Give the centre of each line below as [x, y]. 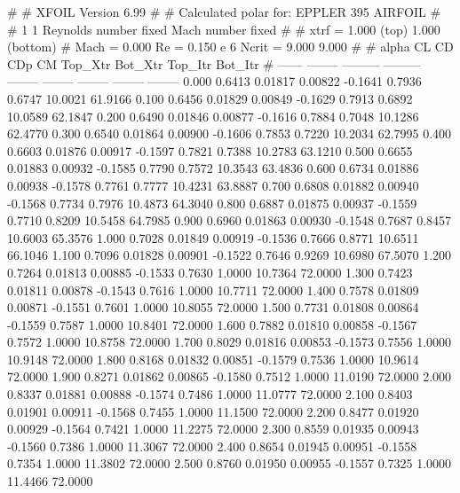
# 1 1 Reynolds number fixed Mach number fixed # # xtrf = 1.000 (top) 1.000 [224, 29]
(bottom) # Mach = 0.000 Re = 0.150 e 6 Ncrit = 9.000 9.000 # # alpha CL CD [230, 47]
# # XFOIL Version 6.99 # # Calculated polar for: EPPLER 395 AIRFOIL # [224, 12]
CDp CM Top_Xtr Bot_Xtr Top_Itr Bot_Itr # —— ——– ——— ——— [214, 63]
